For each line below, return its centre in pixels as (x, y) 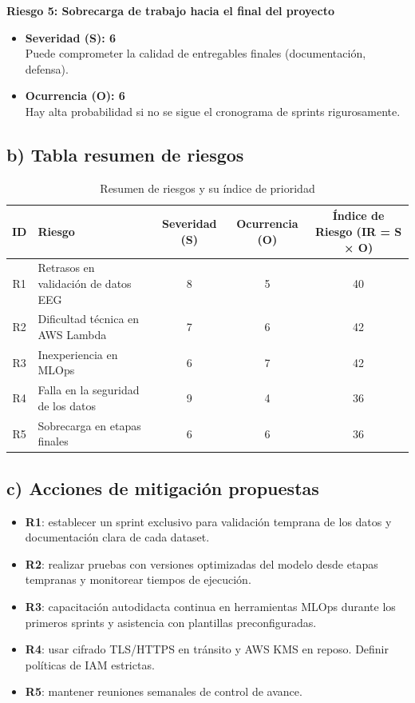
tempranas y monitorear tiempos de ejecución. (138, 579)
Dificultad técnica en (89, 319)
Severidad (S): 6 (71, 37)
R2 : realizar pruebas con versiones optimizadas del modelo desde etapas (202, 563)
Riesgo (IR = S (358, 231)
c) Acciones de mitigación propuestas (163, 487)
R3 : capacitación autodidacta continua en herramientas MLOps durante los (210, 606)
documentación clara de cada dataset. (117, 537)
